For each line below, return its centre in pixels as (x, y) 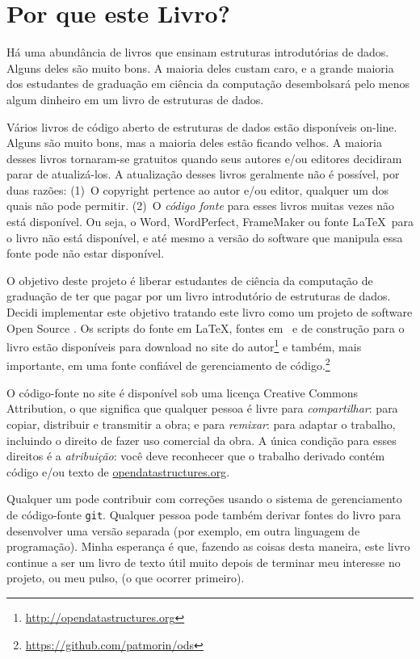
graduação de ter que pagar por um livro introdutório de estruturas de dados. (199, 296)
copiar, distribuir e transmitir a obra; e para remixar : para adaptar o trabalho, (201, 424)
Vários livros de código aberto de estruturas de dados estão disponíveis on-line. (202, 126)
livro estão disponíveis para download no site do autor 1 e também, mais (184, 345)
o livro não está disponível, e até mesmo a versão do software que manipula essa (205, 237)
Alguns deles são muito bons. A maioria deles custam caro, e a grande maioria (200, 67)
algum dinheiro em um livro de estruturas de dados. (135, 99)
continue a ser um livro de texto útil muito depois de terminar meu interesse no (204, 562)
